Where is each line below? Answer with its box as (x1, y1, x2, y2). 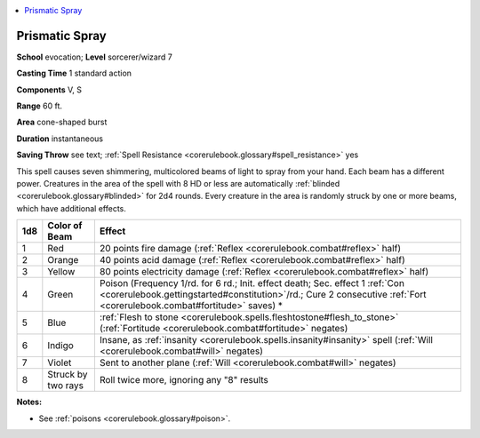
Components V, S (16, 84, 82, 95)
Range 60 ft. (16, 100, 62, 111)
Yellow (47, 266, 76, 278)
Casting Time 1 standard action (16, 68, 132, 79)
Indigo (47, 339, 75, 352)
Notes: (16, 396, 43, 408)
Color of (47, 219, 83, 232)
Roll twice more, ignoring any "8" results (99, 374, 268, 386)
